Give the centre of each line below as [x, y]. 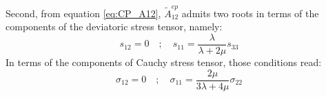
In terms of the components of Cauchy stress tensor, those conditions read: [164, 62]
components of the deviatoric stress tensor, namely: [114, 26]
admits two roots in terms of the [250, 13]
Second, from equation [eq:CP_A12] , [83, 13]
